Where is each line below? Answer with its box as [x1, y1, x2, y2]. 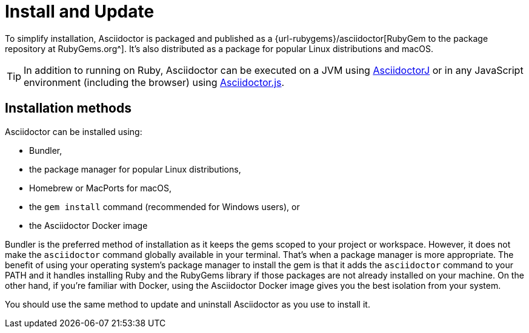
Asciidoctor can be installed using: [5, 126, 142, 137]
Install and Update [5, 1, 155, 22]
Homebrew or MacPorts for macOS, [29, 182, 171, 193]
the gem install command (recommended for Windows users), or [29, 201, 300, 212]
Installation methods [5, 101, 131, 116]
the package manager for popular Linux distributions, [29, 163, 241, 174]
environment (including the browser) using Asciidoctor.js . [24, 76, 285, 88]
